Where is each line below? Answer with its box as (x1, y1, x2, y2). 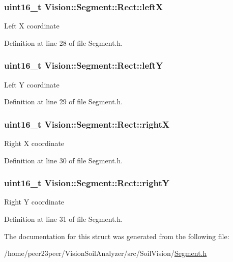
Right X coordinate (4, 138, 65, 149)
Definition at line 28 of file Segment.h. (4, 37, 123, 48)
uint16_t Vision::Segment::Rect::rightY (4, 177, 170, 189)
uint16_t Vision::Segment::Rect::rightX (4, 118, 170, 130)
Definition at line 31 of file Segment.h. (4, 214, 123, 224)
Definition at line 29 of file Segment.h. (4, 96, 123, 107)
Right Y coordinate (4, 196, 65, 207)
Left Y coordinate (4, 79, 60, 90)
